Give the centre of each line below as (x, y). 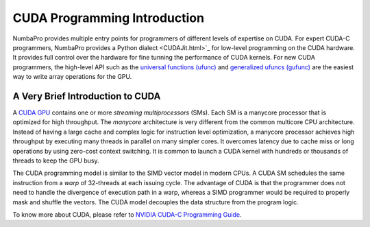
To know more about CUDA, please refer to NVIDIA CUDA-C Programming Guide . (127, 214)
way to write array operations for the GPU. (72, 77)
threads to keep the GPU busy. (56, 160)
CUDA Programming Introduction (109, 18)
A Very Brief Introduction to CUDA (87, 96)
